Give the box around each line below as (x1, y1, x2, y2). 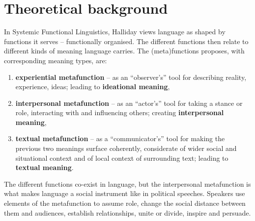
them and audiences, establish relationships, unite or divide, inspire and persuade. (4, 207, 251, 218)
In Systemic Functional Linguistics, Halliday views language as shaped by (4, 26, 226, 37)
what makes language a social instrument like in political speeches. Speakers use (4, 188, 245, 198)
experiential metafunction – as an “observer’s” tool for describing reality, (15, 72, 247, 82)
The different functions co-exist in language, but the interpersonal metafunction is (4, 178, 251, 189)
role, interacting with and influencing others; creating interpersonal (15, 107, 224, 118)
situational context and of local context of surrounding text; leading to (15, 152, 228, 163)
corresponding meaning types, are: (4, 55, 107, 65)
